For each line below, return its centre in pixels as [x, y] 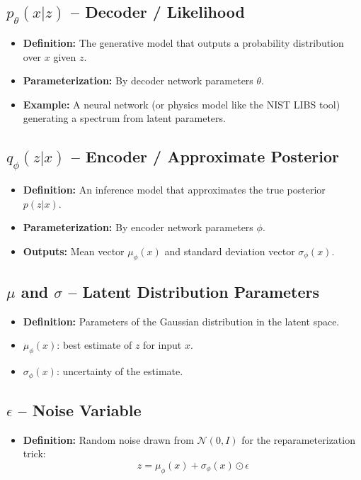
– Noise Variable [80, 409]
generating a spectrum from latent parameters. [124, 118]
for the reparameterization [298, 439]
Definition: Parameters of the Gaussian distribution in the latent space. [181, 321]
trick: [34, 453]
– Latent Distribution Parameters [194, 291]
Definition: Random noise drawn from [108, 439]
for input [162, 345]
